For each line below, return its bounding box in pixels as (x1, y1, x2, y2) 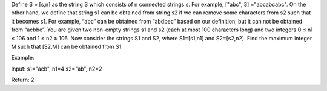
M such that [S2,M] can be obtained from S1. (11, 43, 124, 50)
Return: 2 (11, 76, 35, 84)
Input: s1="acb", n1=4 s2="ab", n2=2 (11, 65, 102, 72)
